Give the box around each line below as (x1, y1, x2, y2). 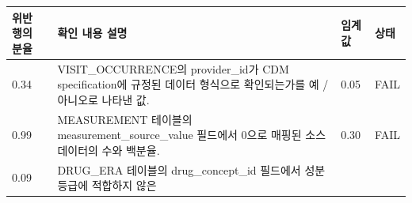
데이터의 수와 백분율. (57, 141, 160, 158)
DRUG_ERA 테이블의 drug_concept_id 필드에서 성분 (57, 161, 326, 178)
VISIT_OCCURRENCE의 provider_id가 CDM (57, 60, 289, 77)
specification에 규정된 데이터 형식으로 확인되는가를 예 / (57, 76, 329, 92)
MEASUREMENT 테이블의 (57, 111, 193, 127)
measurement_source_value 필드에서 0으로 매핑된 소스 (57, 126, 326, 143)
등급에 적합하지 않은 (57, 177, 157, 194)
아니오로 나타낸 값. (57, 91, 150, 107)
